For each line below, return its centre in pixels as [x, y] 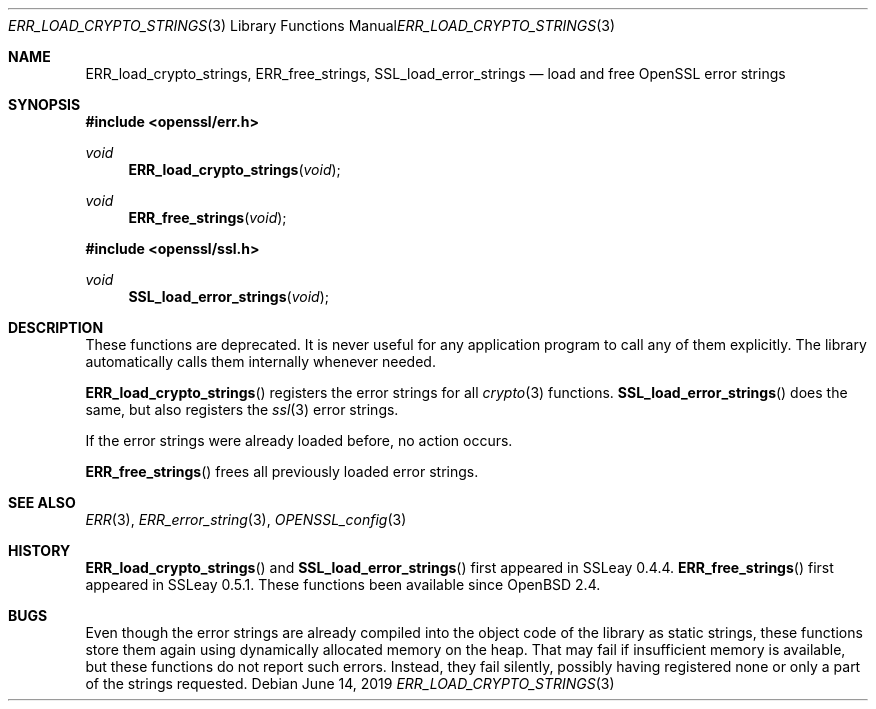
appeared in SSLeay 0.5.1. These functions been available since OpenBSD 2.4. [343, 584]
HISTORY [39, 550]
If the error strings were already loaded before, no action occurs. [299, 440]
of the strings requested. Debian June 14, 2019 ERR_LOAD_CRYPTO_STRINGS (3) [350, 683]
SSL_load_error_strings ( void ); [228, 296]
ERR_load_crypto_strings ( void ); [234, 169]
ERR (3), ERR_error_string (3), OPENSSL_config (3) [246, 519]
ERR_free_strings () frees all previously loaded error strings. [282, 471]
